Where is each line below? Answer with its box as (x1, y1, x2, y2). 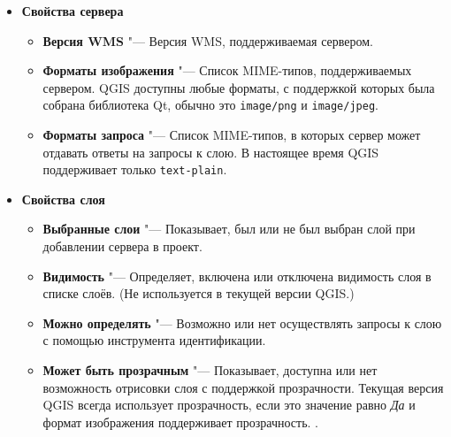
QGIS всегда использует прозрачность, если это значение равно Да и (42, 395, 416, 414)
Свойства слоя (21, 189, 105, 208)
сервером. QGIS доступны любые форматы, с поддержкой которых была (42, 78, 435, 96)
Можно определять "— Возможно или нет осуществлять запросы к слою (42, 313, 442, 332)
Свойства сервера (21, 2, 124, 19)
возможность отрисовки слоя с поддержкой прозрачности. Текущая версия (42, 378, 444, 396)
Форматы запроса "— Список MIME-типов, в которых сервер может (42, 126, 421, 144)
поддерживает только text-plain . (42, 160, 227, 179)
